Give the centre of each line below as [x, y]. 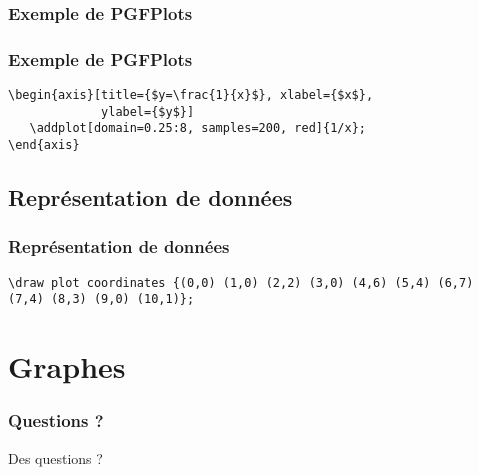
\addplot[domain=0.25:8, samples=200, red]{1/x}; [197, 128]
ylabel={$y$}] [148, 111]
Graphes [67, 366]
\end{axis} [44, 145]
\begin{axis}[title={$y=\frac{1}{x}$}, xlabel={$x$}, [191, 95]
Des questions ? [55, 457]
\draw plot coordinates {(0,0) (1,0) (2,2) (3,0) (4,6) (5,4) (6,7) [241, 282]
